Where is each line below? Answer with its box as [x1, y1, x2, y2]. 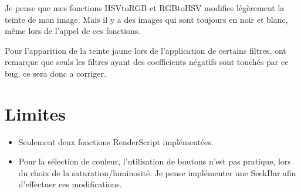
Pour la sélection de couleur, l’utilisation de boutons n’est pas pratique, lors [18, 155, 291, 167]
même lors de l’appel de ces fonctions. [5, 25, 141, 37]
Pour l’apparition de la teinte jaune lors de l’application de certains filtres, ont [5, 44, 286, 56]
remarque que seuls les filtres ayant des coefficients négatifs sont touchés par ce [5, 56, 289, 68]
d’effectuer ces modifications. [18, 178, 122, 190]
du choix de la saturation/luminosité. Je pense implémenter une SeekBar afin [18, 166, 296, 179]
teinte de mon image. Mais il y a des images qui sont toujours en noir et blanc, [5, 13, 288, 25]
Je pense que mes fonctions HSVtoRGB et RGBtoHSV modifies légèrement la [5, 2, 285, 13]
